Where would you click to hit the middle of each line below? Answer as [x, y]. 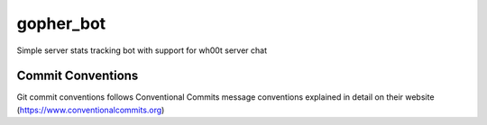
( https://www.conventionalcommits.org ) [91, 110]
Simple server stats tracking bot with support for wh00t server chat [142, 50]
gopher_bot [61, 23]
